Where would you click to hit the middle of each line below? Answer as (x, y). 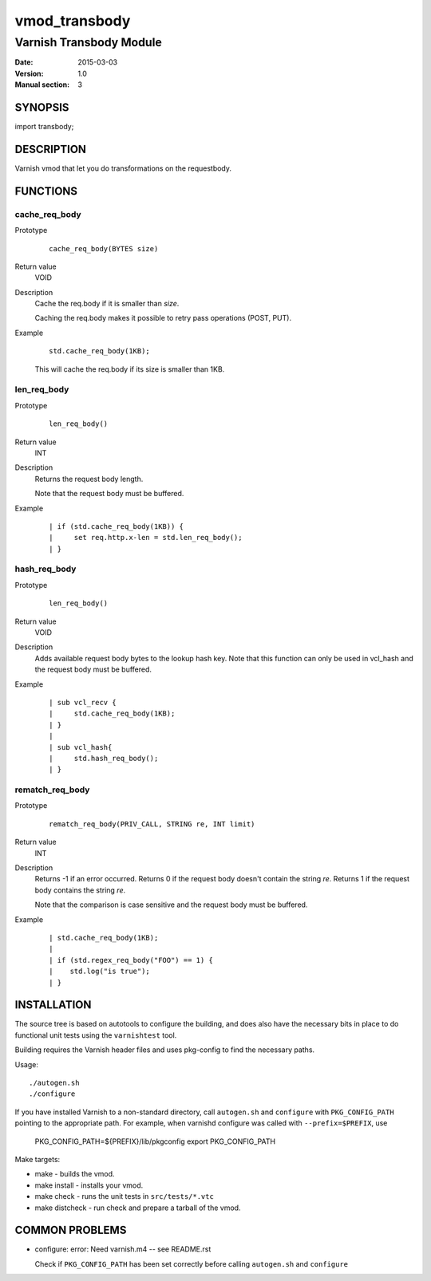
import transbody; (44, 127)
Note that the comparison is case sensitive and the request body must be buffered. (171, 905)
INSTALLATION (53, 1005)
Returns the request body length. (89, 479)
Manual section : (42, 85)
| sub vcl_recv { (83, 702)
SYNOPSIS (42, 107)
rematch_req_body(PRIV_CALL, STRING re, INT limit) (152, 824)
